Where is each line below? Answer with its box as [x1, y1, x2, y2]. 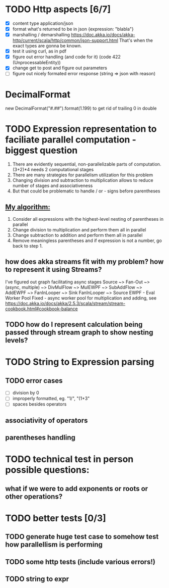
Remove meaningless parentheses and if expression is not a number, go [12, 237, 162, 243]
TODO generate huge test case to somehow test [5, 532, 159, 541]
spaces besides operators [12, 401, 67, 407]
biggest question [5, 144, 78, 156]
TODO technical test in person [5, 454, 134, 465]
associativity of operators [5, 416, 88, 425]
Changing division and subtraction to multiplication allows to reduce [12, 177, 153, 183]
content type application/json [12, 20, 74, 26]
